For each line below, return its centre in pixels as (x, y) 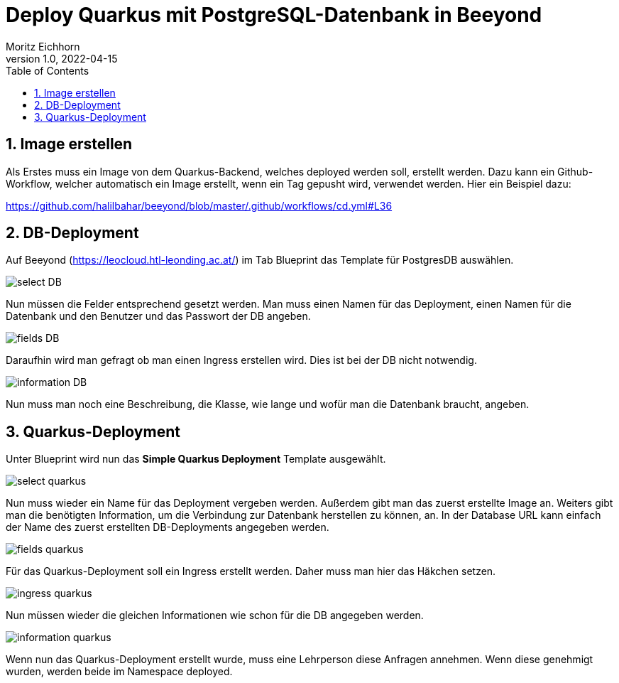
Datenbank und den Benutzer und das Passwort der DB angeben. (158, 316)
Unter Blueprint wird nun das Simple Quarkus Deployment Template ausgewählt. (196, 459)
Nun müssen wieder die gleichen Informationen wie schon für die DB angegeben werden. (215, 615)
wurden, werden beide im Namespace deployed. (119, 672)
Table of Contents (48, 70)
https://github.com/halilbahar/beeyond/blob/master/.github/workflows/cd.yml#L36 (199, 205)
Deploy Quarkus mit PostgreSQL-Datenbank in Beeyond (274, 15)
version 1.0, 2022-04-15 (62, 58)
